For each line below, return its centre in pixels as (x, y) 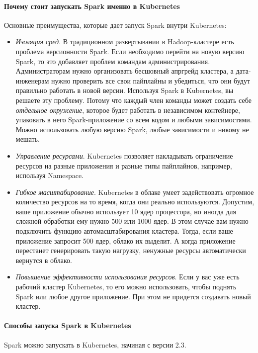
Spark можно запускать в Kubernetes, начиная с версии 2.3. (95, 344)
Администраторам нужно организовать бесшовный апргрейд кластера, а (125, 71)
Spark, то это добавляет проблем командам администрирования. (113, 61)
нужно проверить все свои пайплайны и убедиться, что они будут (151, 80)
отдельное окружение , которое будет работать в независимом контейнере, (128, 110)
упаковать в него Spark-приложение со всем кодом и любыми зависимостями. (134, 120)
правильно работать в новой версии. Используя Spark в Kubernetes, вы (125, 90)
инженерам (32, 80)
